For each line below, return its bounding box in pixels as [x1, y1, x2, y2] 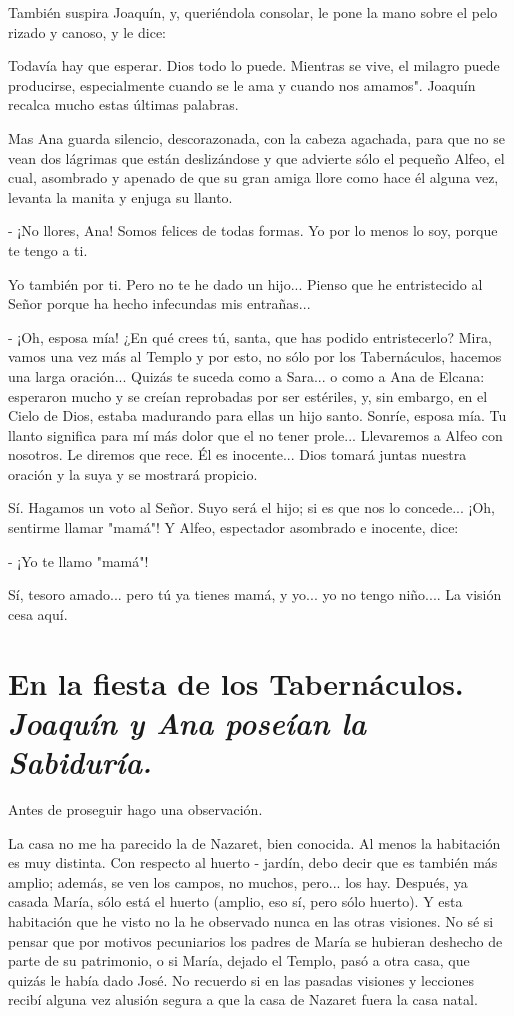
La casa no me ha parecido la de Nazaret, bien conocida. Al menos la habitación [8, 832, 501, 853]
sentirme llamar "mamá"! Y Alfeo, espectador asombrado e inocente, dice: [8, 517, 459, 538]
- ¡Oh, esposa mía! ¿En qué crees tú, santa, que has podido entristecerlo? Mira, [8, 326, 492, 347]
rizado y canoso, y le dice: [8, 21, 166, 42]
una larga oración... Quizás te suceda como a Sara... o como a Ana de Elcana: [8, 365, 485, 386]
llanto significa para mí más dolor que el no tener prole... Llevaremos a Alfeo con [8, 424, 503, 445]
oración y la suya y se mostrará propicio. [8, 463, 258, 484]
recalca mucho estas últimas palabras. [8, 94, 239, 115]
